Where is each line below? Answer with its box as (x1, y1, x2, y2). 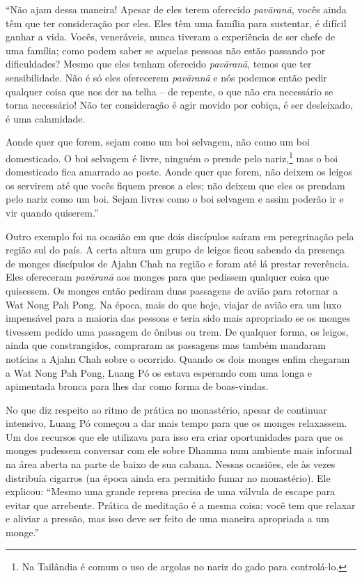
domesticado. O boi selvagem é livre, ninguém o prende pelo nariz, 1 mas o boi (6, 148, 338, 165)
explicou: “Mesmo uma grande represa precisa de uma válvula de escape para (6, 484, 336, 499)
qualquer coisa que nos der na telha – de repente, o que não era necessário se (6, 84, 333, 98)
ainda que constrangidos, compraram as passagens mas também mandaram (6, 338, 326, 352)
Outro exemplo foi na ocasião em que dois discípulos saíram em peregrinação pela (6, 228, 354, 243)
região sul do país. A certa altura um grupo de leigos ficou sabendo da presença (6, 242, 345, 257)
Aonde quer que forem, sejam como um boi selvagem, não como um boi (6, 134, 310, 149)
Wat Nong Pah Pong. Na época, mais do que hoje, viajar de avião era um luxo (6, 297, 342, 311)
